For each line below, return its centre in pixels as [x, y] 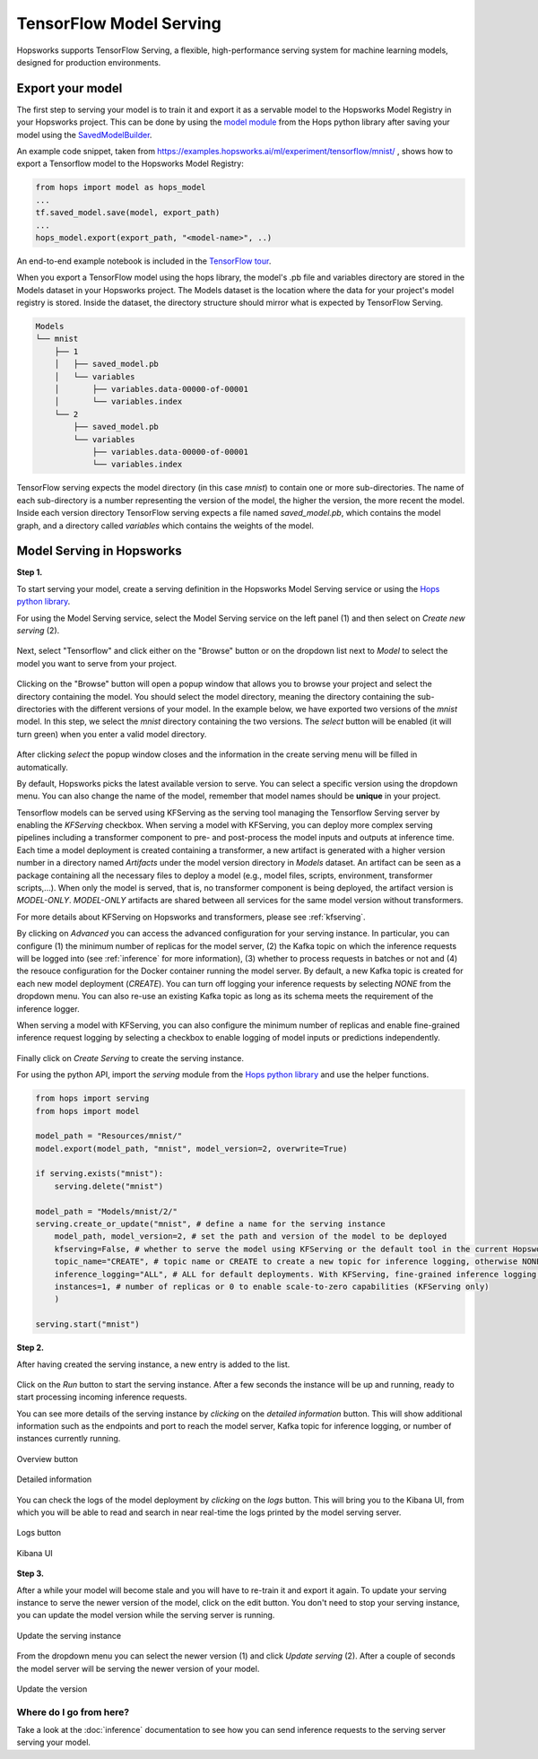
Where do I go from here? [73, 1711]
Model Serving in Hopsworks [100, 551]
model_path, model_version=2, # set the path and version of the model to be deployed [251, 1237]
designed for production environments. [89, 62]
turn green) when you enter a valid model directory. [112, 734]
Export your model [69, 88]
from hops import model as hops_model [121, 187]
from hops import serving [92, 1098]
